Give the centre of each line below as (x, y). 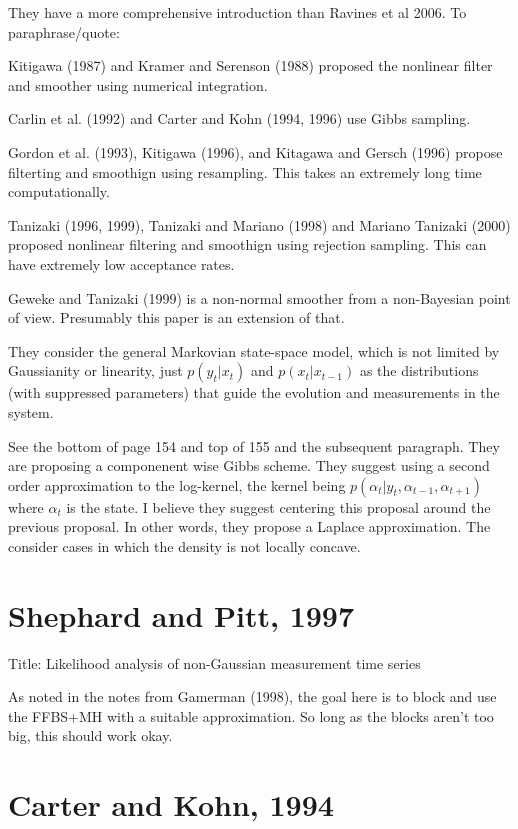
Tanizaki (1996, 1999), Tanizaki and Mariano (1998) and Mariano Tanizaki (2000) (259, 224)
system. (31, 411)
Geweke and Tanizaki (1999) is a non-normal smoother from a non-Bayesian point (259, 297)
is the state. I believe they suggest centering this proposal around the (278, 506)
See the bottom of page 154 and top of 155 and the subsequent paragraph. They (254, 445)
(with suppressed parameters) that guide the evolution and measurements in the (254, 392)
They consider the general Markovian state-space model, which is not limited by (254, 350)
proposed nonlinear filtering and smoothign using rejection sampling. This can (247, 244)
